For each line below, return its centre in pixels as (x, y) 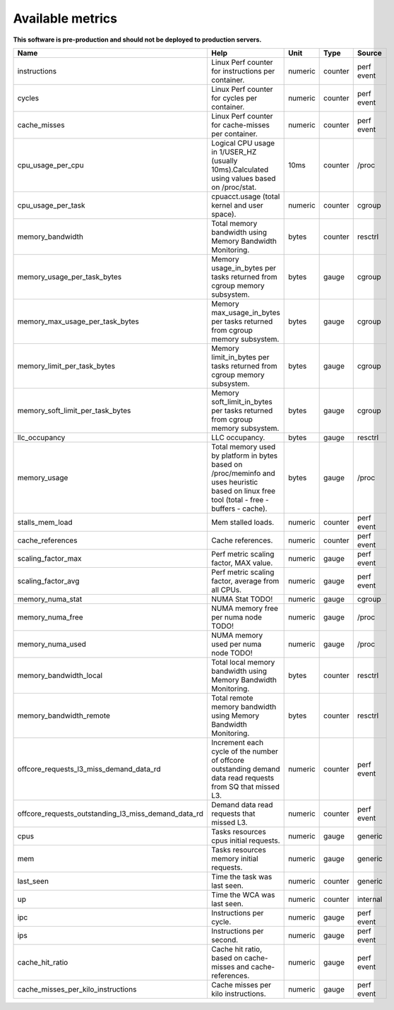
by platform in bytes (245, 456)
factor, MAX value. (242, 563)
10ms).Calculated (240, 170)
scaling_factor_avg (48, 581)
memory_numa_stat (50, 599)
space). (224, 214)
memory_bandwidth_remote (64, 715)
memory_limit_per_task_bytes (66, 366)
